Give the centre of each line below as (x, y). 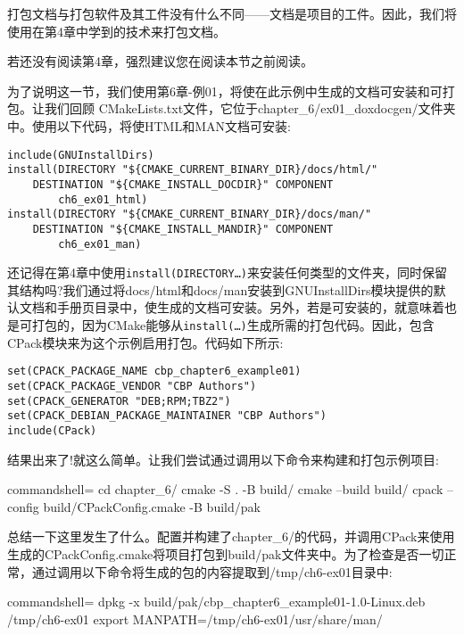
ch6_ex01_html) (103, 199)
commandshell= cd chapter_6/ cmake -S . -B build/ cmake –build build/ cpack (225, 489)
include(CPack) (52, 430)
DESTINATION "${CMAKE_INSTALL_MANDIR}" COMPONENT (183, 229)
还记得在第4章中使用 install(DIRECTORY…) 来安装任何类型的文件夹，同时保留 (228, 272)
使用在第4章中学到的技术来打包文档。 (116, 31)
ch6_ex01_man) (100, 244)
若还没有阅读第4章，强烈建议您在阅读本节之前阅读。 (160, 61)
